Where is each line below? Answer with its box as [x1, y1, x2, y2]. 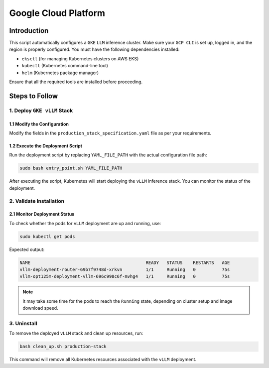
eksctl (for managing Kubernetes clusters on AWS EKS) [21, 55, 139, 62]
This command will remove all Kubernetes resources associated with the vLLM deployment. [9, 357, 197, 363]
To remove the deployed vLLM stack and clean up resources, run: [9, 330, 143, 336]
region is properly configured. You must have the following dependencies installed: [9, 46, 180, 52]
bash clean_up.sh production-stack [19, 344, 107, 350]
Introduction [9, 26, 49, 35]
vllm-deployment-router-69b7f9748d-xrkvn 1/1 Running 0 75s [19, 267, 230, 272]
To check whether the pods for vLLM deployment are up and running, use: [9, 220, 161, 226]
